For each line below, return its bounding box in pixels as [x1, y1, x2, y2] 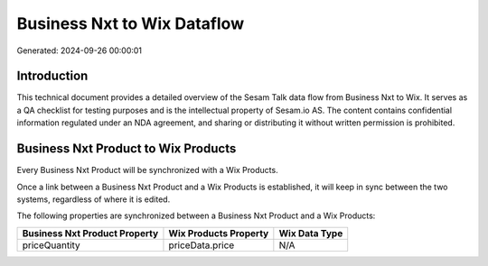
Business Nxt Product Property [22, 226, 159, 239]
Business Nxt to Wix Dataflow [16, 14, 244, 33]
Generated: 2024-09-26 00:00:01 [16, 45, 143, 56]
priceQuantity [22, 239, 80, 252]
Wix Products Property [168, 226, 269, 239]
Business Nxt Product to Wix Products [16, 141, 237, 157]
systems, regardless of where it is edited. [16, 194, 171, 205]
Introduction [16, 69, 89, 84]
